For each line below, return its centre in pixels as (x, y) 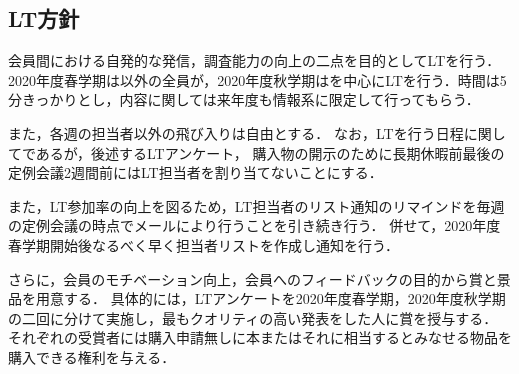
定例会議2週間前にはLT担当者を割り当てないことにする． (195, 172)
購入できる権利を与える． (92, 356)
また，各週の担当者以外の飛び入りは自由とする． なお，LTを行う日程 (236, 132)
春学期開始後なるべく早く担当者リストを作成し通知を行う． (203, 244)
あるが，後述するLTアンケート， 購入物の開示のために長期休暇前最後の (270, 152)
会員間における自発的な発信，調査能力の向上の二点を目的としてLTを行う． (254, 60)
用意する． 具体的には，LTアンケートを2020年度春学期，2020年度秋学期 (270, 298)
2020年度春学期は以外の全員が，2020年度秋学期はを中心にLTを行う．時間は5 (257, 79)
